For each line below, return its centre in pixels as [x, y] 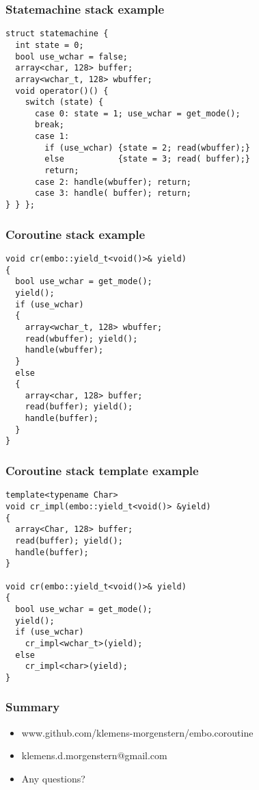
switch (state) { [64, 102]
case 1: [52, 137]
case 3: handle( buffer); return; [113, 193]
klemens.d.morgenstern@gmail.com [94, 755]
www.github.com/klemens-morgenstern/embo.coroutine [137, 732]
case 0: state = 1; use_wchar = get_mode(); [137, 113]
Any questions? [53, 778]
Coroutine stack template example [102, 471]
